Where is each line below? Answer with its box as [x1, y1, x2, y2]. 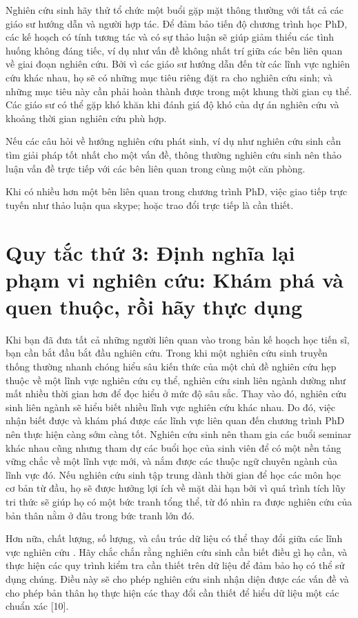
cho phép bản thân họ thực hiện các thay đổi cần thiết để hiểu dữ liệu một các [6, 585, 339, 599]
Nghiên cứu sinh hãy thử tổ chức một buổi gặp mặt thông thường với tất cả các [6, 3, 344, 17]
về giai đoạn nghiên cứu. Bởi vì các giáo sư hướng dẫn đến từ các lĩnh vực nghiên [6, 57, 350, 71]
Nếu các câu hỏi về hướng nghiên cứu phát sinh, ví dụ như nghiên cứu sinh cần [6, 134, 341, 148]
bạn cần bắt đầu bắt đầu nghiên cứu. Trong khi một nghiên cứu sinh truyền [6, 346, 328, 360]
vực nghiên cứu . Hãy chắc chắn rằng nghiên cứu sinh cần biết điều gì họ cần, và [6, 544, 348, 559]
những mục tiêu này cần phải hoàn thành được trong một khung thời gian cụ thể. [6, 83, 352, 98]
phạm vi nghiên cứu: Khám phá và [6, 265, 344, 293]
